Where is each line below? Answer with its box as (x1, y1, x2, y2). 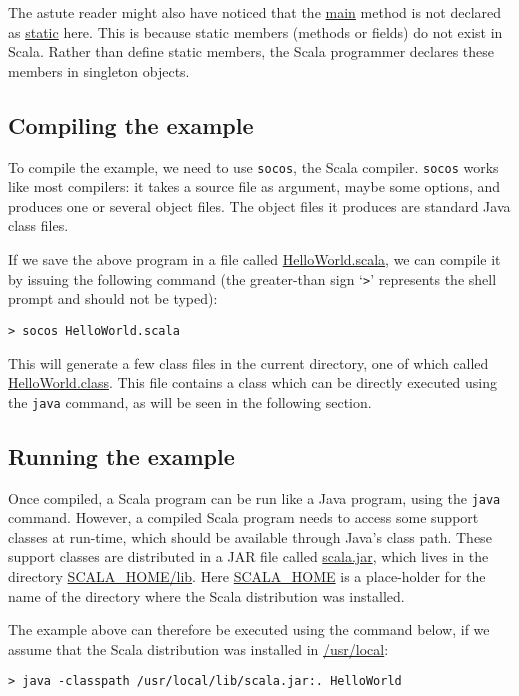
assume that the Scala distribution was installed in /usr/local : (8, 638, 389, 659)
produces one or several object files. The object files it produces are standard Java (8, 195, 511, 216)
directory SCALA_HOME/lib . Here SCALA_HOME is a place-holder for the (8, 566, 486, 586)
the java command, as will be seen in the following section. (8, 391, 372, 412)
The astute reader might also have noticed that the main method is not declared (8, 2, 502, 22)
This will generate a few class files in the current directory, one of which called (8, 352, 489, 373)
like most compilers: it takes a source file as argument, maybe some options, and (8, 176, 501, 197)
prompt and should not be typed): (8, 288, 218, 309)
